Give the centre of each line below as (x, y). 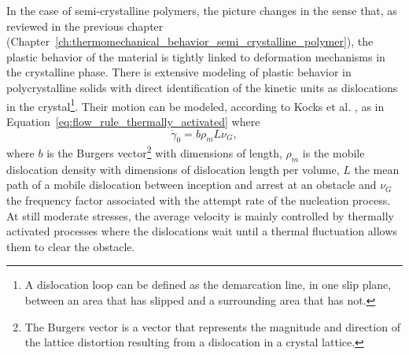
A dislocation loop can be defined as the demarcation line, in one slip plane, (208, 285)
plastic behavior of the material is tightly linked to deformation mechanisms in (196, 56)
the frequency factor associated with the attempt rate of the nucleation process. (199, 200)
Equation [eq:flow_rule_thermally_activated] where (133, 121)
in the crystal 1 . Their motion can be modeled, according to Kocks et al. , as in (195, 105)
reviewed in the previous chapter (85, 26)
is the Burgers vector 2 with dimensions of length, (164, 152)
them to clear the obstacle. (71, 246)
